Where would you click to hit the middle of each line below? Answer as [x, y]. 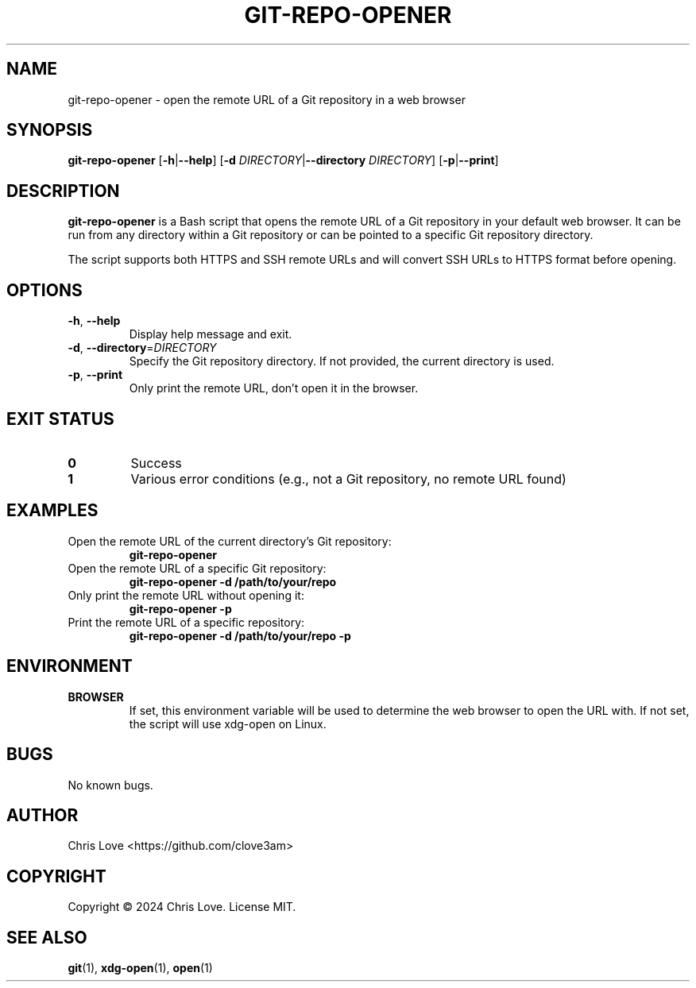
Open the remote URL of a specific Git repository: [197, 568]
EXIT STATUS [60, 419]
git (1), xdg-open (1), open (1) [140, 968]
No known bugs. [110, 785]
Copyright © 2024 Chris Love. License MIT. [182, 907]
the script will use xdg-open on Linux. [228, 724]
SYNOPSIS [50, 130]
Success [156, 463]
